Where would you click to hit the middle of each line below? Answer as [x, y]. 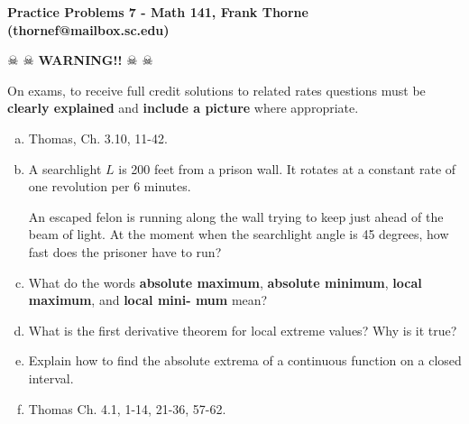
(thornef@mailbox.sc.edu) [88, 29]
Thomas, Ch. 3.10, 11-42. [98, 138]
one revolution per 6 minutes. [110, 186]
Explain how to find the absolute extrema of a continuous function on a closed [245, 360]
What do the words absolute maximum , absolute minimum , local [225, 282]
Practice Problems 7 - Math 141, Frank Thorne [158, 12]
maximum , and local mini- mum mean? [148, 300]
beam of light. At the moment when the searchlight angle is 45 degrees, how [239, 234]
